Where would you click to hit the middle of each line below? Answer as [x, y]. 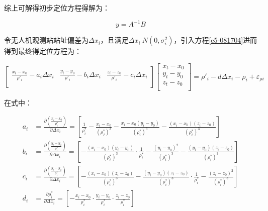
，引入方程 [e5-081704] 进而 [215, 40]
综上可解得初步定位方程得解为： [57, 8]
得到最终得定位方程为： [43, 51]
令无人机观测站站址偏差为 [46, 40]
